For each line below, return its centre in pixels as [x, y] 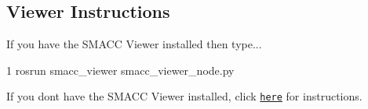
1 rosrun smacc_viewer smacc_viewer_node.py [120, 70]
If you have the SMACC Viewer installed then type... [134, 44]
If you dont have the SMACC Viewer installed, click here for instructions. [184, 96]
